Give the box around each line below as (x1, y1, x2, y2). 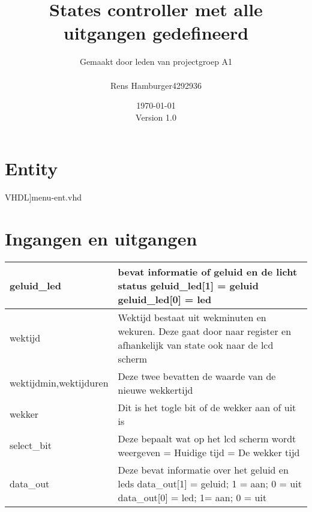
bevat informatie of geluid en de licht (118, 264, 298, 279)
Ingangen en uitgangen (5, 226, 197, 250)
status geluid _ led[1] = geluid (118, 278, 259, 292)
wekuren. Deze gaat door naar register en (118, 324, 292, 338)
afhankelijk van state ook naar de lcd (118, 337, 274, 352)
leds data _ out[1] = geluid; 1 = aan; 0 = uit (118, 476, 302, 490)
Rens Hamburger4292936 (110, 79, 202, 91)
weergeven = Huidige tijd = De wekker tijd (118, 445, 300, 459)
